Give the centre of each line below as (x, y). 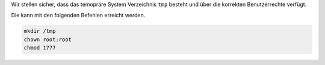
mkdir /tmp (40, 31)
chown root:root (48, 39)
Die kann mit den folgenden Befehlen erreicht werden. (78, 16)
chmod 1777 (40, 48)
